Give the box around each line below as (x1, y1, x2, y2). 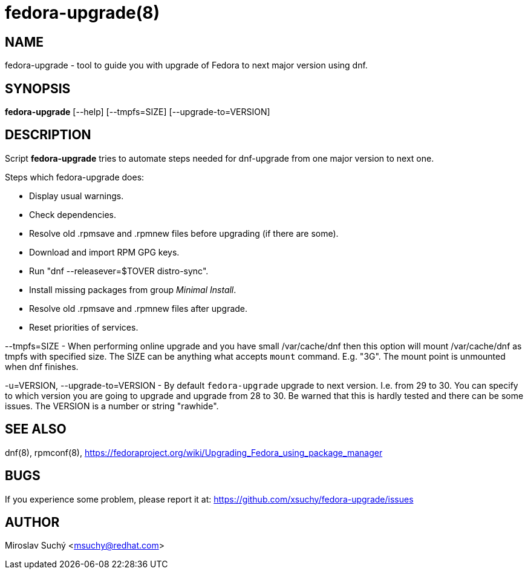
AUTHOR (5, 514, 60, 530)
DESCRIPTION (5, 127, 91, 143)
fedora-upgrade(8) (5, 2, 160, 23)
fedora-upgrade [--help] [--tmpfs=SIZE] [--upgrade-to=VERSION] (5, 107, 270, 117)
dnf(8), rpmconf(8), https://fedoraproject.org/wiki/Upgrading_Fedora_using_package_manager (5, 447, 383, 458)
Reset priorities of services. (29, 322, 139, 332)
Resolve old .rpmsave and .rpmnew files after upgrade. (29, 303, 248, 314)
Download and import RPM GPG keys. (29, 246, 180, 257)
